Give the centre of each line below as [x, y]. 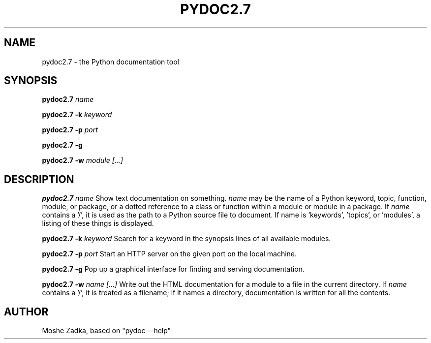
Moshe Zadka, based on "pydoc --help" [107, 331]
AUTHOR [26, 312]
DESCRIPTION [39, 179]
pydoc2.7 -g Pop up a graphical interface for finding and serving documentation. [173, 269]
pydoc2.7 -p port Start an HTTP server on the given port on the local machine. [169, 254]
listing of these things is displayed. [98, 223]
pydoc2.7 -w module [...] [82, 160]
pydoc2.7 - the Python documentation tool [110, 62]
